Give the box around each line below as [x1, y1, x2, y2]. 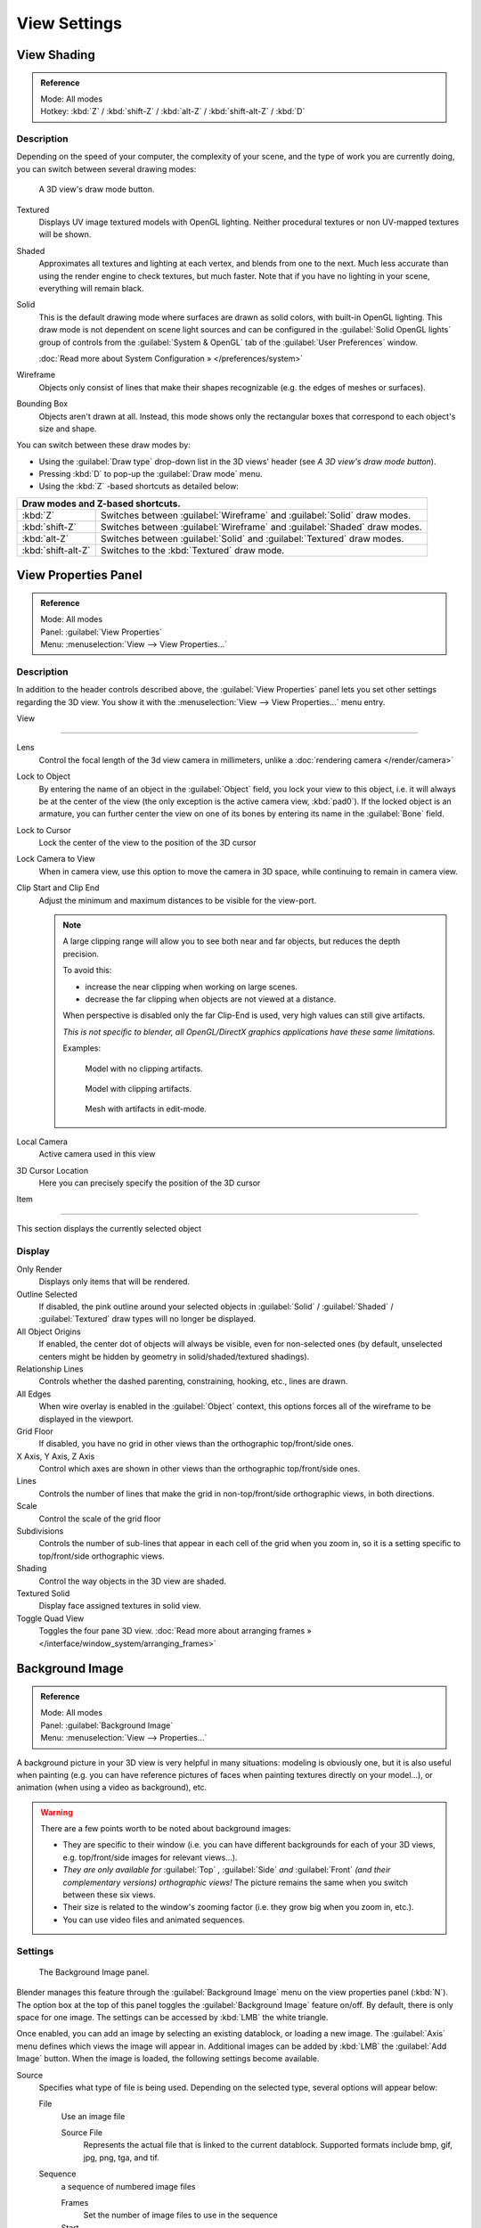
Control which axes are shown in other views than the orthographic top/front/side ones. [38, 1463, 361, 1474]
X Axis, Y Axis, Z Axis [16, 1451, 95, 1462]
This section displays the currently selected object [16, 1223, 202, 1233]
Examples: [62, 1043, 102, 1053]
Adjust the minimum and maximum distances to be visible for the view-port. [38, 895, 317, 905]
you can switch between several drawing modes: [16, 163, 197, 174]
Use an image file [61, 2110, 126, 2121]
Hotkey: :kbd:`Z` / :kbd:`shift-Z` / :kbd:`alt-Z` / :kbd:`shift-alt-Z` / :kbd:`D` [40, 106, 306, 117]
